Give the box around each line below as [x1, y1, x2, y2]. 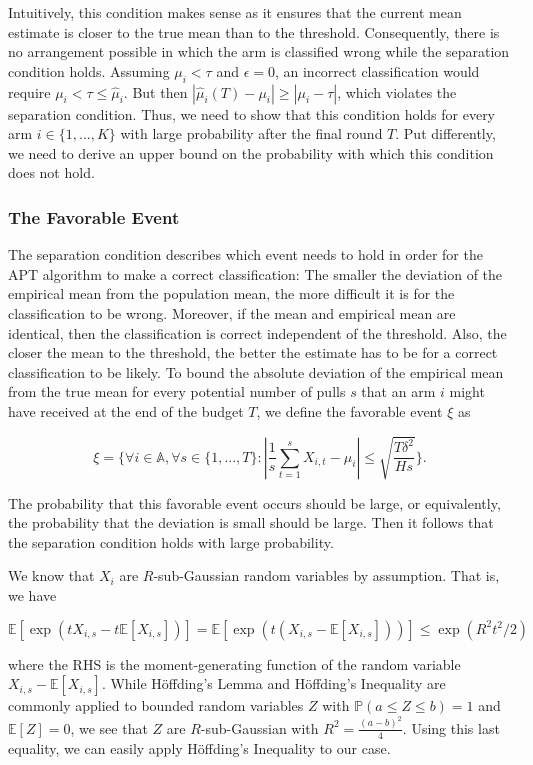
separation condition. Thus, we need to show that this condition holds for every [8, 103, 496, 124]
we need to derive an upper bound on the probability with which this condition [8, 142, 494, 163]
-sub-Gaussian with [200, 717, 319, 738]
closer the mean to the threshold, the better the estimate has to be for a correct [8, 342, 498, 363]
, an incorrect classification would [274, 60, 480, 81]
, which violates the [337, 81, 457, 102]
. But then [123, 81, 188, 102]
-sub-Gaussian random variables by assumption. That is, [153, 565, 500, 586]
